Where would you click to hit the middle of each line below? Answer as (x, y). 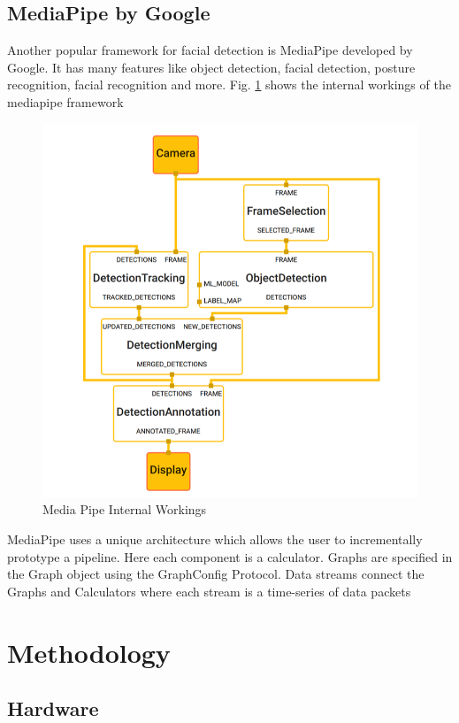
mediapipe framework (65, 101)
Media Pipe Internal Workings (125, 509)
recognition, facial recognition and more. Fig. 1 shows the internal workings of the (229, 85)
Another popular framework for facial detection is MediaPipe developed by (210, 50)
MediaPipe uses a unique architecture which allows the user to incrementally (215, 539)
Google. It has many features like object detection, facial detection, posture (211, 67)
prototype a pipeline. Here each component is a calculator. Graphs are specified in (230, 556)
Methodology (89, 652)
